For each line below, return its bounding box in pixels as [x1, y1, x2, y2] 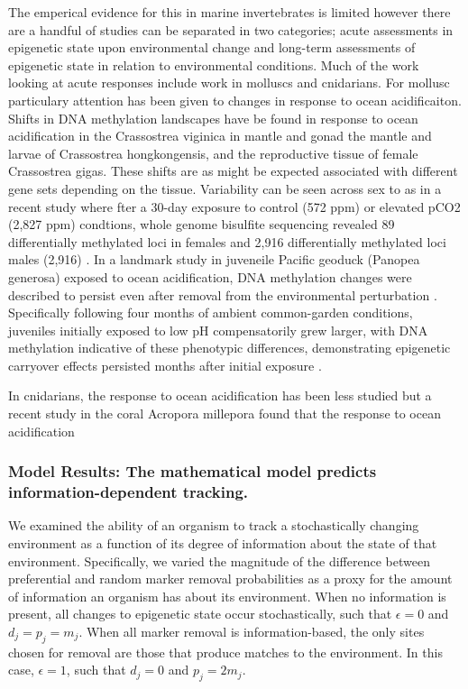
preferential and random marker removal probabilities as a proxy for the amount [8, 569, 453, 588]
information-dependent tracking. [8, 481, 249, 503]
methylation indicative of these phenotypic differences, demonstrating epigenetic [8, 338, 451, 357]
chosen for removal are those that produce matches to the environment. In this [8, 642, 443, 661]
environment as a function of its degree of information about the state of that [8, 533, 437, 552]
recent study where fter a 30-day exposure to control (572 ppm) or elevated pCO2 [8, 197, 461, 216]
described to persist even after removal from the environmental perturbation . [8, 285, 437, 304]
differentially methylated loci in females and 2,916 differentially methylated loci [8, 232, 446, 251]
